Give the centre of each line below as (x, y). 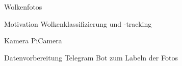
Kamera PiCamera (33, 41)
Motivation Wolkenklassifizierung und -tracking (78, 23)
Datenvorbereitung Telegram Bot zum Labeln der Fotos (91, 57)
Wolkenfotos (23, 7)
